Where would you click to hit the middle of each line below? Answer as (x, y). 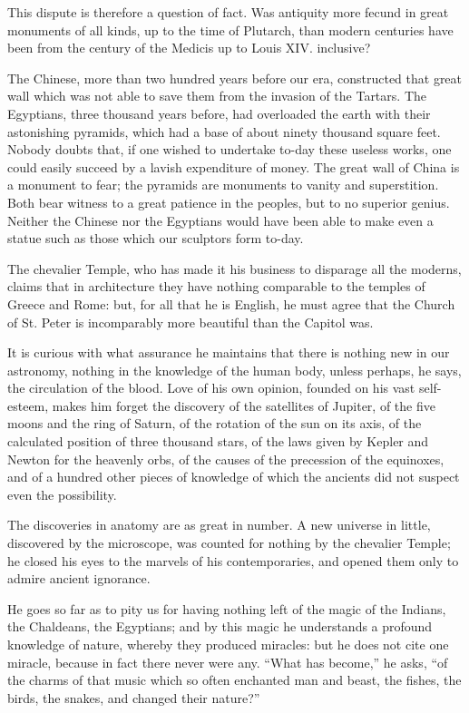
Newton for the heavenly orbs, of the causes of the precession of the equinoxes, (226, 459)
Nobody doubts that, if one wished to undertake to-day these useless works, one (230, 149)
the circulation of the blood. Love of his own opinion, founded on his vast (211, 388)
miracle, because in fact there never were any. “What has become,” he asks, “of (228, 662)
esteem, (28, 405)
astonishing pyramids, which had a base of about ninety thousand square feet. (224, 131)
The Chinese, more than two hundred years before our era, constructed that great (235, 78)
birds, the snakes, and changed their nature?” (134, 697)
